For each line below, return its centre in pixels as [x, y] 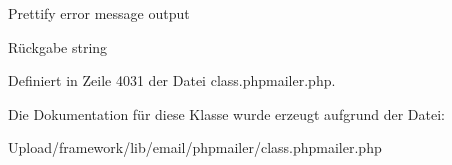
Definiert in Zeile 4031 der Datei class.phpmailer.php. [172, 80]
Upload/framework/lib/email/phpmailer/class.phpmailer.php [195, 147]
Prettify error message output [99, 13]
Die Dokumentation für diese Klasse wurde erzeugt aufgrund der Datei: [226, 113]
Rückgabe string [58, 46]
